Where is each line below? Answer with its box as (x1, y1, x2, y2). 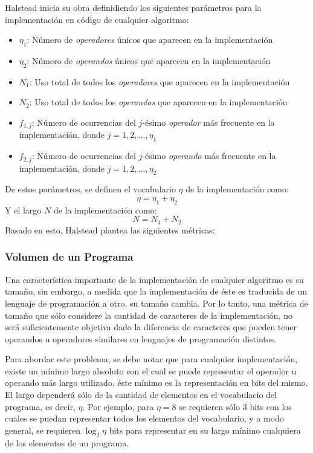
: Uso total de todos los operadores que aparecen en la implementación (29, 75, 290, 88)
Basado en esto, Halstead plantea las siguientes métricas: (5, 223, 215, 236)
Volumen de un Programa (5, 249, 134, 264)
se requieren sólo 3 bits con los (179, 400, 292, 412)
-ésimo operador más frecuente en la (142, 116, 275, 128)
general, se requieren (5, 423, 81, 436)
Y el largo (5, 203, 42, 216)
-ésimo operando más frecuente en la (142, 149, 276, 162)
